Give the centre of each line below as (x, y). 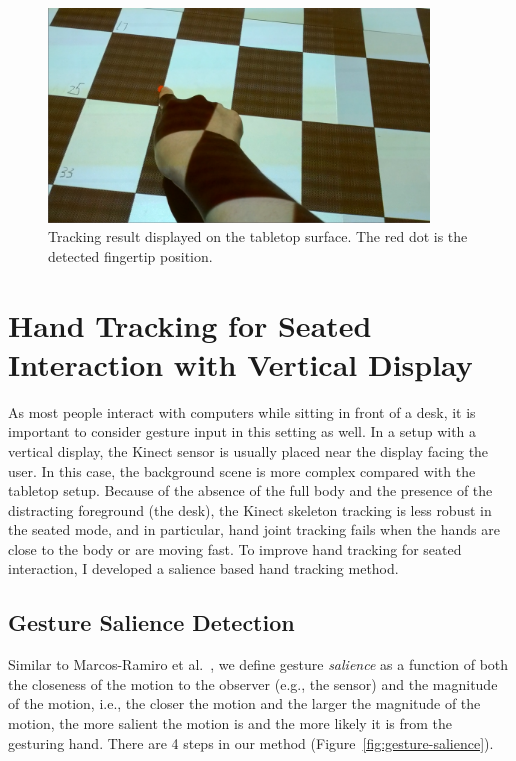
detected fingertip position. (130, 255)
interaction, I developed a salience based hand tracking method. (203, 568)
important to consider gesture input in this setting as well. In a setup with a (242, 431)
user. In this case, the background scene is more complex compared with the (242, 470)
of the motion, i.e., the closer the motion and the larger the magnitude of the (244, 703)
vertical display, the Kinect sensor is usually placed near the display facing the (248, 450)
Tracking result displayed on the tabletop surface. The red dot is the (258, 236)
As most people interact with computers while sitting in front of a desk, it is (242, 411)
